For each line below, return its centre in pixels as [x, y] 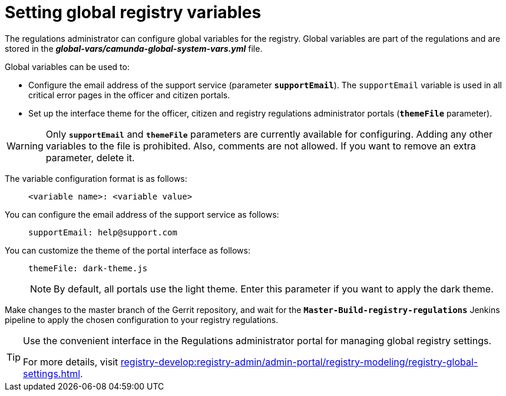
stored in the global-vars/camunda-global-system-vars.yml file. [134, 48]
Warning [25, 146]
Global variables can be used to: [67, 66]
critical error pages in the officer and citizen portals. [129, 95]
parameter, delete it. [90, 157]
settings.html [52, 373]
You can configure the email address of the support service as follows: [142, 214]
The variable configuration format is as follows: [96, 178]
